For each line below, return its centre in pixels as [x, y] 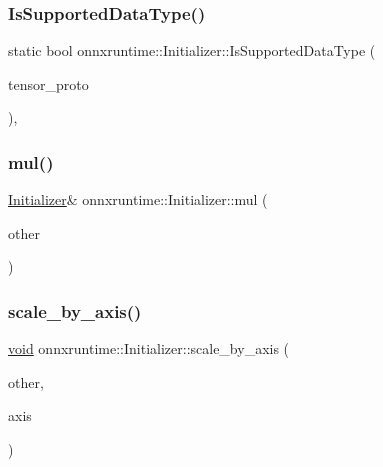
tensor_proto [48, 83]
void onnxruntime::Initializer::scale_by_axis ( [149, 348]
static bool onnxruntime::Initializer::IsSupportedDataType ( [192, 50]
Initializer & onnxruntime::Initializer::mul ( [138, 199]
